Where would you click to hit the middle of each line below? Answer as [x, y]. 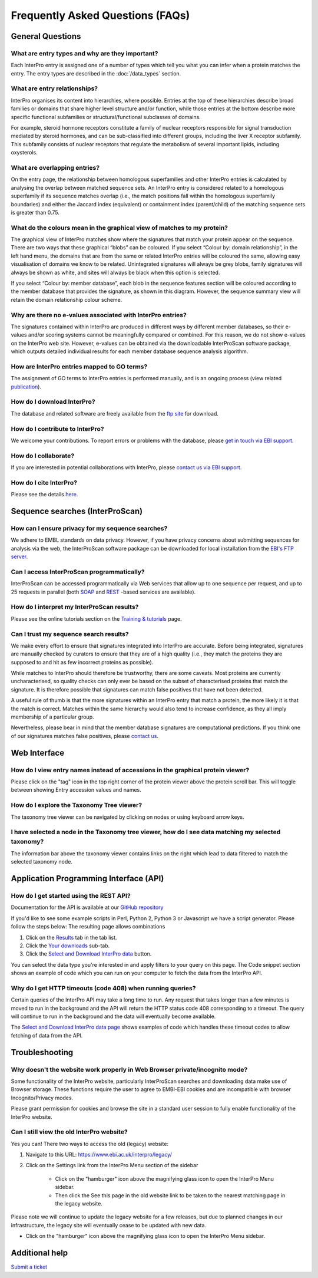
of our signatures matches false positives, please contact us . [85, 736]
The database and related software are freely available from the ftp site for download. [115, 413]
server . [19, 556]
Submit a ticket [29, 1267]
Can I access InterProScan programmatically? [78, 572]
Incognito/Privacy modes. [42, 1098]
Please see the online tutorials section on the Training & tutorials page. [96, 618]
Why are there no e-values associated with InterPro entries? [99, 315]
